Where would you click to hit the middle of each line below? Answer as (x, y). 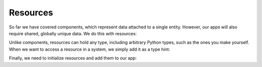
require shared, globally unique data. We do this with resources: (73, 33)
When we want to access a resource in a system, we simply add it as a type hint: (90, 49)
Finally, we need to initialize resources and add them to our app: (73, 58)
